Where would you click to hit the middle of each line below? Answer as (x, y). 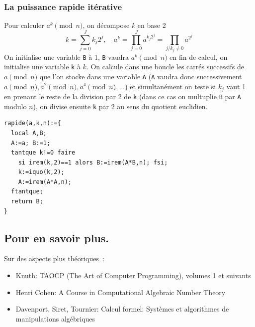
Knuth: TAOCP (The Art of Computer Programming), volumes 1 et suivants (133, 275)
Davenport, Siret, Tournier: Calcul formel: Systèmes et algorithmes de (122, 309)
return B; (27, 202)
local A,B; (29, 133)
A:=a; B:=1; (31, 143)
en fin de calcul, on (199, 57)
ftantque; (27, 192)
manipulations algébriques (55, 318)
